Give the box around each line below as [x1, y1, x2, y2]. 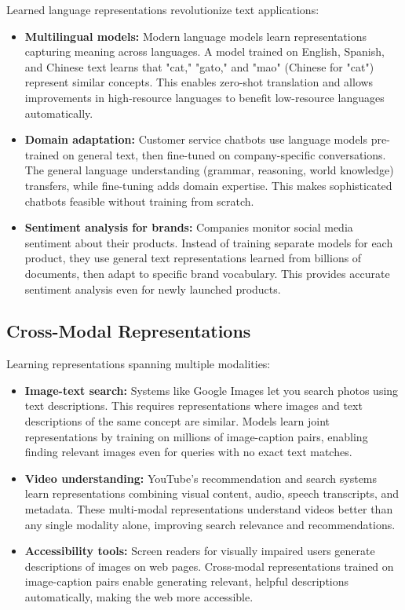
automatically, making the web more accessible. [24, 589, 254, 605]
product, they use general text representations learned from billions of [24, 250, 362, 266]
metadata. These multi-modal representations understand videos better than [24, 501, 393, 517]
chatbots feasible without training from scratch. [24, 192, 254, 209]
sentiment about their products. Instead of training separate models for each [24, 234, 393, 250]
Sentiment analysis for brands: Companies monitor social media [24, 219, 353, 236]
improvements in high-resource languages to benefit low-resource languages [24, 89, 385, 105]
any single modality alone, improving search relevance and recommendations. [24, 516, 396, 532]
